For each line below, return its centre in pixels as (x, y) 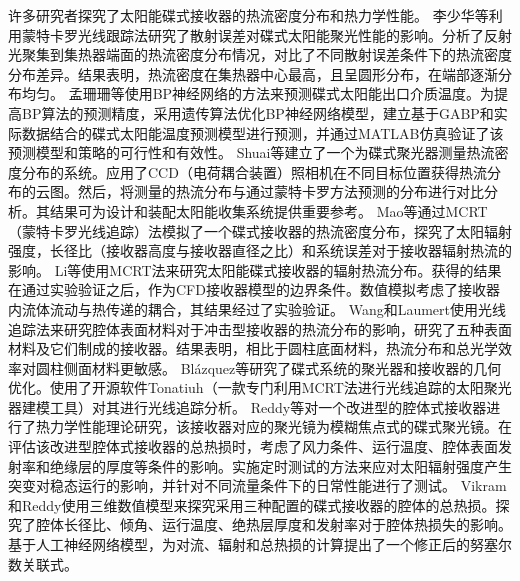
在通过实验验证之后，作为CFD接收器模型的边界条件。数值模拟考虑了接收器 (254, 289)
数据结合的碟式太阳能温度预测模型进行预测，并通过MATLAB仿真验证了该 (262, 132)
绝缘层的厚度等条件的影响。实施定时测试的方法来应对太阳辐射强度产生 (280, 465)
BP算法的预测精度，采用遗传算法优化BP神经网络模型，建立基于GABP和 (257, 112)
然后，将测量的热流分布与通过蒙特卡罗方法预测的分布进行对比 (280, 191)
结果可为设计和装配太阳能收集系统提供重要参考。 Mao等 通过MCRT (268, 210)
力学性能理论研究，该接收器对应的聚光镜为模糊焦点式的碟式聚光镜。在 (280, 426)
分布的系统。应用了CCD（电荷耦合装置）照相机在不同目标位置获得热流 (254, 171)
